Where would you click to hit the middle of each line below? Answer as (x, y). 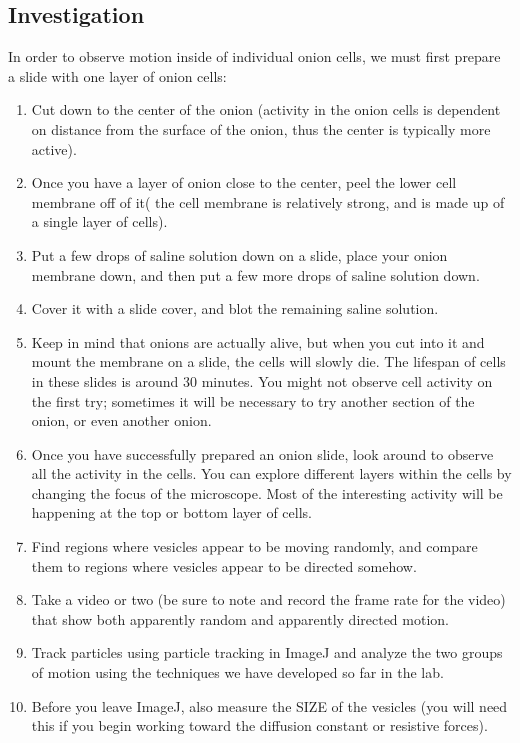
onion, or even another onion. (121, 420)
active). (54, 148)
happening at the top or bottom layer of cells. (171, 512)
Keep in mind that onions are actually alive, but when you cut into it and (258, 341)
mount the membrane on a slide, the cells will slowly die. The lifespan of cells (268, 361)
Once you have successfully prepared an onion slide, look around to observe (262, 453)
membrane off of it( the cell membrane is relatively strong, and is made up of (268, 201)
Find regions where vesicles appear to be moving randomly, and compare (254, 546)
